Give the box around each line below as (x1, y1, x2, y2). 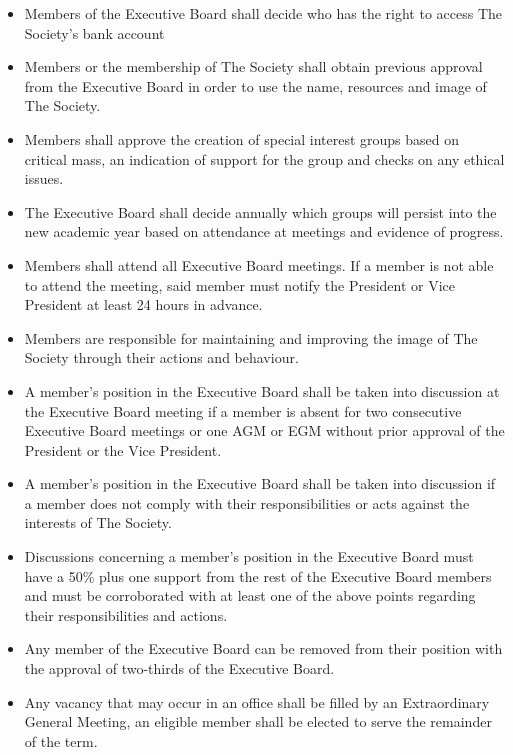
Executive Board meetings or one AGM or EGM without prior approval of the (24, 420, 505, 441)
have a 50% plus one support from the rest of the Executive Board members (24, 565, 492, 586)
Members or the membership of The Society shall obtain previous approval (24, 56, 483, 77)
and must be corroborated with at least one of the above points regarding (24, 585, 476, 606)
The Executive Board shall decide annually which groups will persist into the (24, 201, 497, 222)
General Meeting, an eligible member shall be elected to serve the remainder (24, 711, 492, 732)
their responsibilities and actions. (24, 604, 228, 625)
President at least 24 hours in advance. (24, 294, 263, 315)
